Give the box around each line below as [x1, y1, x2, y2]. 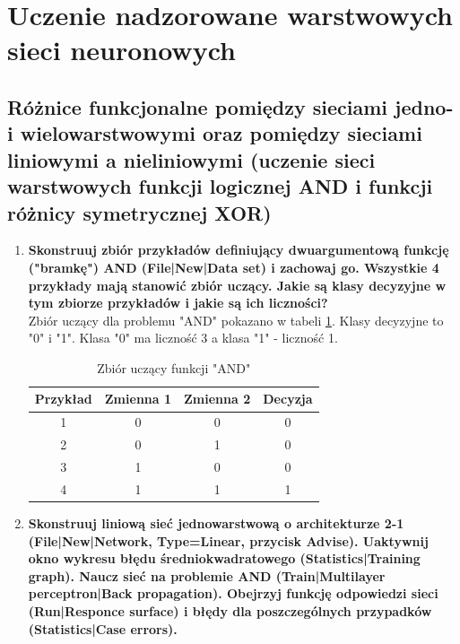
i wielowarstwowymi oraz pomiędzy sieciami [7, 119, 422, 147]
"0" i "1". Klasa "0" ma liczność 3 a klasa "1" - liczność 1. [28, 328, 338, 347]
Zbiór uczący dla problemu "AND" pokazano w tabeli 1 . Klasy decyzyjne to [28, 310, 444, 329]
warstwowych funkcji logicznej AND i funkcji [7, 172, 433, 200]
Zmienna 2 [184, 389, 251, 408]
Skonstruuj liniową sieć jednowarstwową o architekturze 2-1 [28, 513, 404, 532]
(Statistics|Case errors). [28, 619, 178, 638]
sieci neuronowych [7, 31, 236, 68]
